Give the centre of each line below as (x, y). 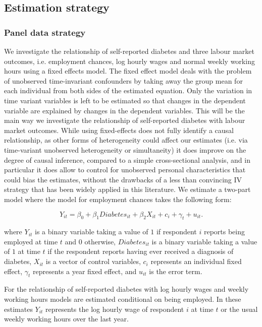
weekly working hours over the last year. (66, 319)
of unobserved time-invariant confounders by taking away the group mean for (123, 80)
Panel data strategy (45, 32)
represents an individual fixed (196, 261)
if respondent (176, 232)
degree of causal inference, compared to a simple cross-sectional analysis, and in (127, 159)
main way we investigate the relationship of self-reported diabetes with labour (125, 120)
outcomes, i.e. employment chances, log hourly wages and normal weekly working (129, 61)
